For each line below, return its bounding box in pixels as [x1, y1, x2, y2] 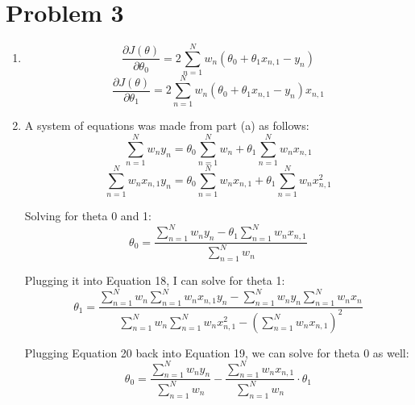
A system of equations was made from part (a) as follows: [24, 117, 309, 134]
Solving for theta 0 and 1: [24, 207, 151, 224]
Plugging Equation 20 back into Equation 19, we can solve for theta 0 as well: [24, 344, 409, 361]
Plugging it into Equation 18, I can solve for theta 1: [24, 272, 285, 289]
